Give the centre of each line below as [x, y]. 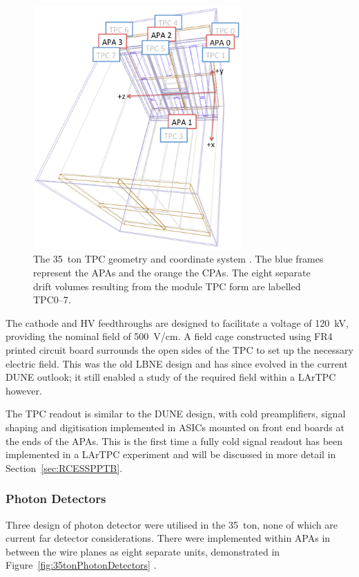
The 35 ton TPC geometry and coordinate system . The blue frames [178, 259]
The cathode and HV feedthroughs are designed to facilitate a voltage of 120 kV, [177, 322]
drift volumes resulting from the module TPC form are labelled [167, 286]
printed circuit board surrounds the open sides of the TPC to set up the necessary [179, 350]
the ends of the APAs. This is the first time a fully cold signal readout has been [174, 441]
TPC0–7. [52, 300]
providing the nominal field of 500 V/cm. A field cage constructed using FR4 [169, 336]
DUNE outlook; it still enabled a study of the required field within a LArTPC [171, 377]
